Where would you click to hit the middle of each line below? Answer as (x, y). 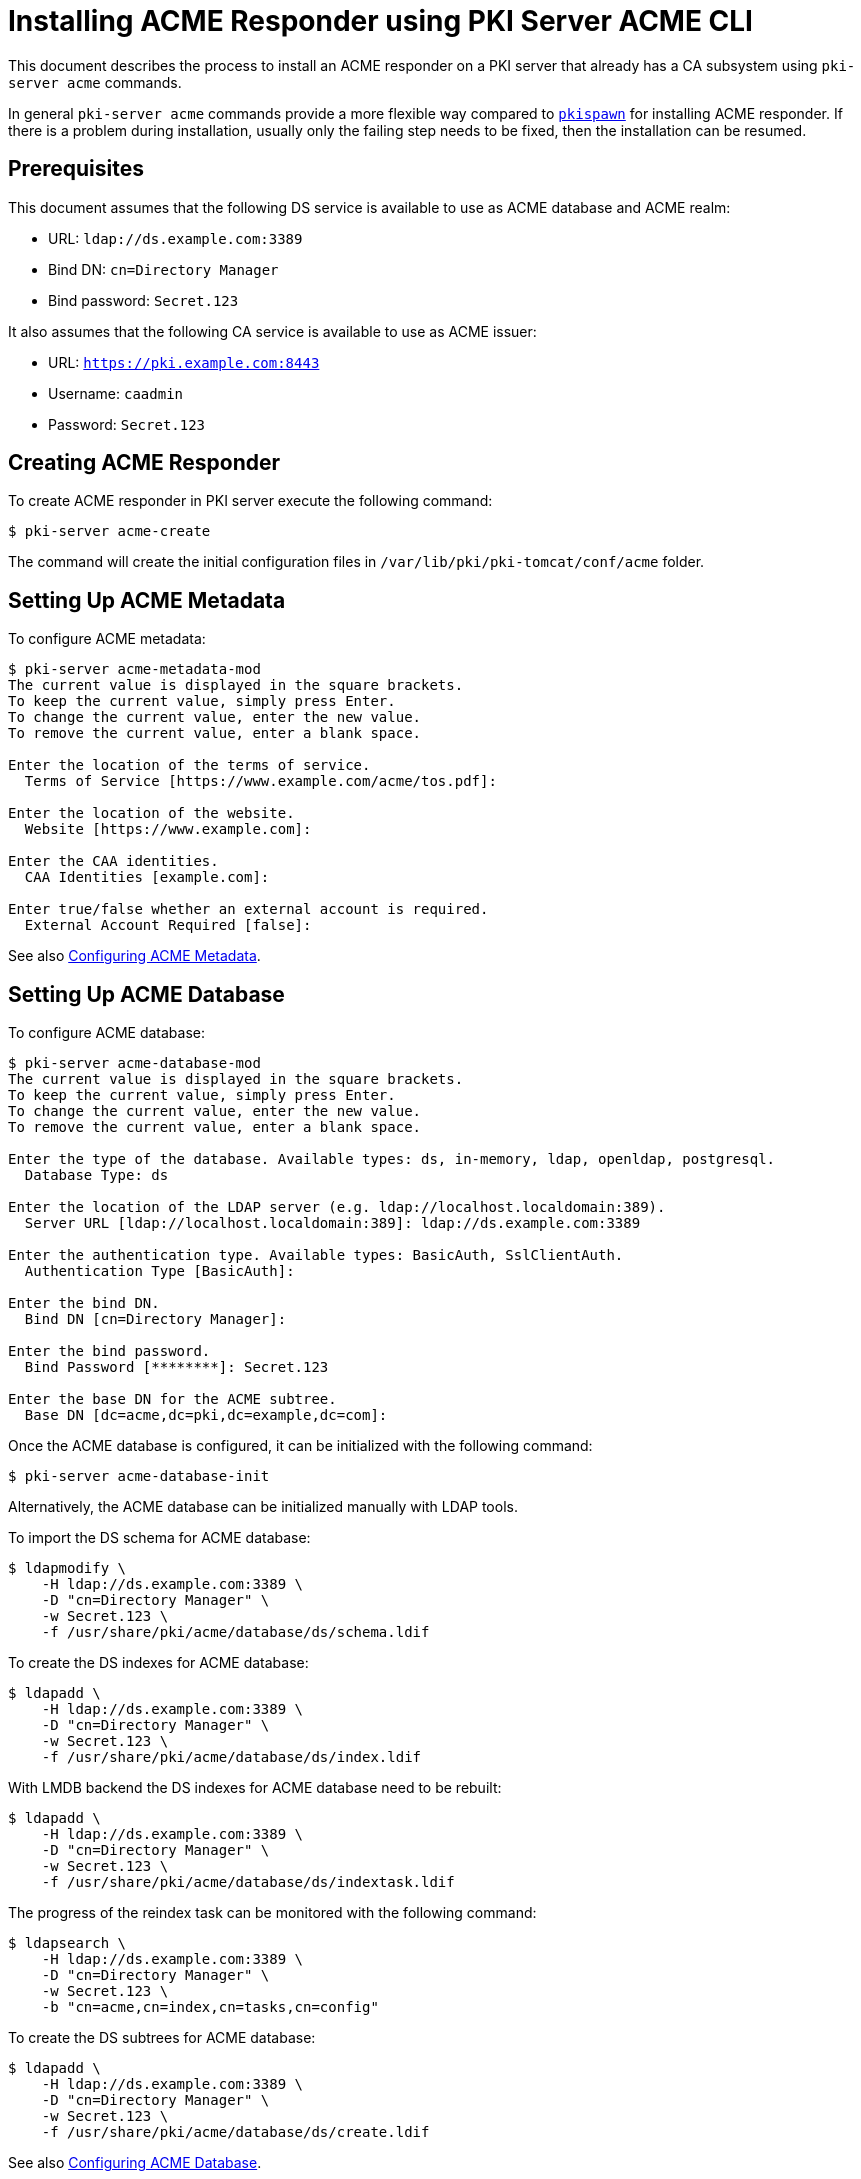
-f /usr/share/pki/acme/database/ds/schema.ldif (235, 1632)
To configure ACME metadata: (107, 639)
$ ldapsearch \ (67, 1943)
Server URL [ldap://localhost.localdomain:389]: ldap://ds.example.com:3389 (332, 1223)
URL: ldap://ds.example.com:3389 (175, 238)
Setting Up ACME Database (146, 994)
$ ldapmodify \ (67, 1568)
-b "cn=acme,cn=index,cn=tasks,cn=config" (210, 2007)
